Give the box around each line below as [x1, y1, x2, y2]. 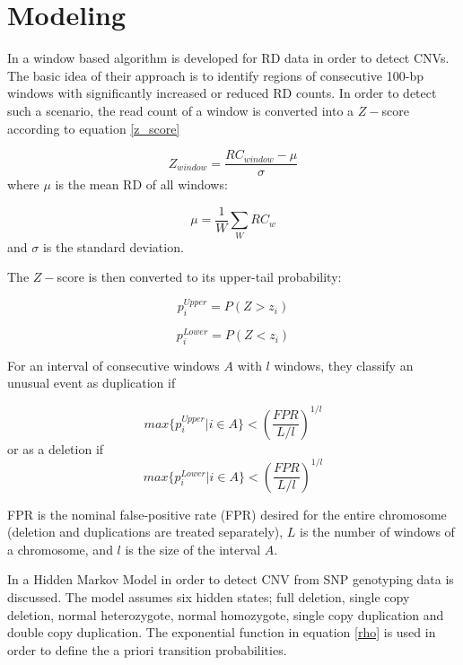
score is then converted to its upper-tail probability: [57, 267, 342, 286]
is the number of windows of [300, 522, 455, 541]
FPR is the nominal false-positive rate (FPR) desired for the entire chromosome [7, 504, 447, 523]
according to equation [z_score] [7, 118, 180, 137]
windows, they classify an [274, 355, 414, 374]
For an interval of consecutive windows [7, 355, 220, 374]
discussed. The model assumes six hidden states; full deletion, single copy [7, 588, 410, 606]
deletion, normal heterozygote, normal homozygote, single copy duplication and [7, 605, 444, 624]
